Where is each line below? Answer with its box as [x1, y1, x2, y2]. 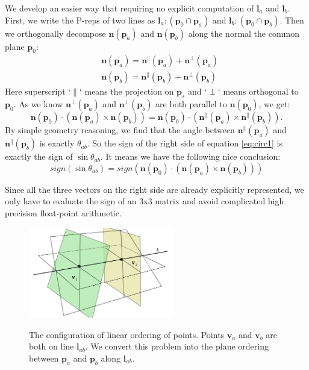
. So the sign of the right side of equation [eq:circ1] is [87, 137, 283, 149]
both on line [29, 340, 74, 353]
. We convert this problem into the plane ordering [85, 340, 269, 353]
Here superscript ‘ [5, 85, 71, 98]
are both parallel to [155, 98, 227, 110]
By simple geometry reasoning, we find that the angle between [5, 124, 235, 136]
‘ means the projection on [79, 85, 174, 98]
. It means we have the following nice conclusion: [100, 150, 281, 163]
